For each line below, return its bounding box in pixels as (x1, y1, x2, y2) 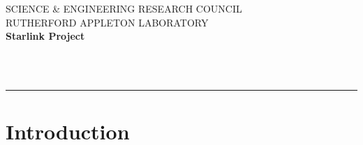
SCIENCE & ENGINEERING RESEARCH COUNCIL (6, 1, 242, 15)
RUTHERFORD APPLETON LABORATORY (6, 15, 209, 29)
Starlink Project (6, 29, 85, 43)
